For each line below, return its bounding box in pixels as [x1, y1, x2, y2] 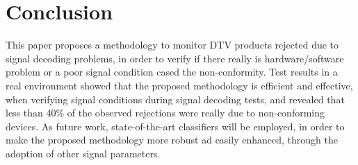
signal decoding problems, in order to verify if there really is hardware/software [6, 51, 344, 65]
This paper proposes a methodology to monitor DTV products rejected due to [6, 37, 339, 52]
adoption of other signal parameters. [6, 146, 161, 160]
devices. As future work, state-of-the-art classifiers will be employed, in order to [6, 119, 345, 133]
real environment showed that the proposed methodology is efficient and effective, [6, 78, 353, 92]
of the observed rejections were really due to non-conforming [67, 105, 325, 120]
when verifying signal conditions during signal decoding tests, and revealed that [6, 92, 345, 106]
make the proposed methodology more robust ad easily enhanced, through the [6, 132, 338, 147]
